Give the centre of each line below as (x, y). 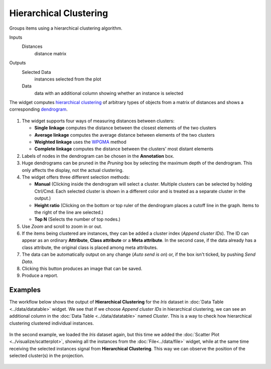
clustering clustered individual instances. (51, 323)
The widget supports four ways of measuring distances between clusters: (98, 121)
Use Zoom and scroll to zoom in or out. (62, 226)
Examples (25, 290)
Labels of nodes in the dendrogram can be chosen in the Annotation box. (98, 156)
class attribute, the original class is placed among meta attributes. (90, 247)
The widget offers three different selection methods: (76, 177)
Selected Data (36, 72)
